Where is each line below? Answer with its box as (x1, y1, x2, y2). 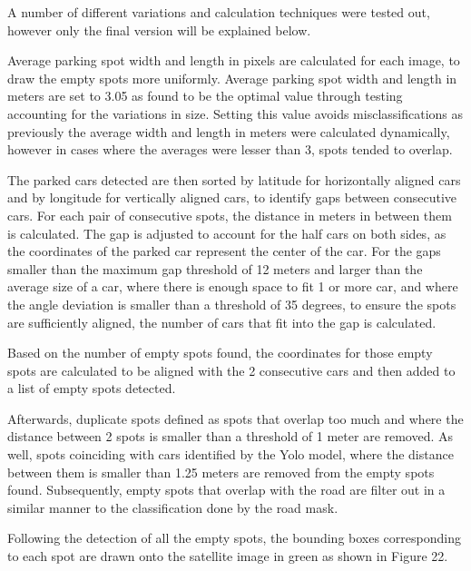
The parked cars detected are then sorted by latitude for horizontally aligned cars (7, 170, 461, 189)
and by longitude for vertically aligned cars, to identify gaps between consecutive (7, 188, 457, 207)
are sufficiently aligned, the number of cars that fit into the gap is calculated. (7, 312, 437, 331)
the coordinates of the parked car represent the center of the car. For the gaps (7, 241, 441, 261)
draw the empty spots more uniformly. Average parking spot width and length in (7, 68, 457, 87)
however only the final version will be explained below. (7, 20, 311, 39)
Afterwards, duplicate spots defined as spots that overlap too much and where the (7, 409, 464, 428)
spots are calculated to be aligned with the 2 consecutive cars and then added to (7, 360, 456, 379)
